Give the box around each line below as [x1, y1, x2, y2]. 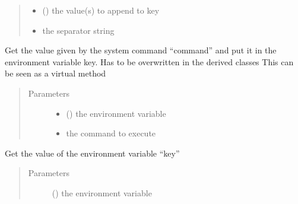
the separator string [42, 24, 115, 36]
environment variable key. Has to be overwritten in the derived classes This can [5, 55, 294, 68]
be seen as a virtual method [5, 67, 106, 79]
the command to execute [66, 127, 156, 139]
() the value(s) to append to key [42, 4, 160, 16]
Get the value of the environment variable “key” [5, 146, 180, 159]
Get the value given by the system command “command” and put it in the [5, 44, 277, 56]
